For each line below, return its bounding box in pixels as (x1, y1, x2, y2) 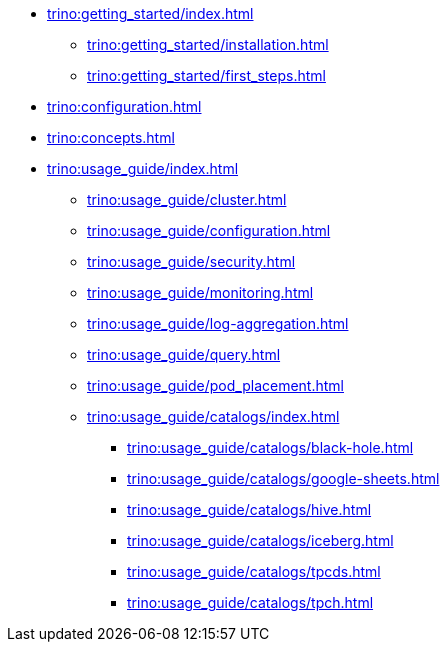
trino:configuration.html (47, 98, 202, 115)
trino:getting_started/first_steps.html (87, 67, 326, 84)
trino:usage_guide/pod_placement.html (87, 377, 344, 394)
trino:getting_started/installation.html (87, 36, 329, 53)
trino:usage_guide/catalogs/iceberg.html (127, 532, 394, 549)
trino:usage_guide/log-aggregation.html (87, 315, 349, 332)
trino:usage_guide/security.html (87, 253, 296, 270)
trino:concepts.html (47, 129, 175, 146)
